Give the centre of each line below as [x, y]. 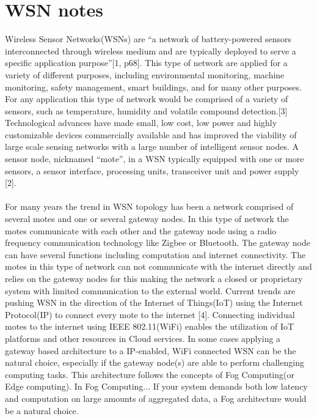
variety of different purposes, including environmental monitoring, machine [145, 74]
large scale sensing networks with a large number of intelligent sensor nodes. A [152, 146]
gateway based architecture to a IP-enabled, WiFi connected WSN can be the [151, 350]
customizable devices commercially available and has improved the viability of [151, 134]
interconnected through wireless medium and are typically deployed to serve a [151, 50]
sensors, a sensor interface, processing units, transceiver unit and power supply [152, 170]
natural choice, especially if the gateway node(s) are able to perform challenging [155, 362]
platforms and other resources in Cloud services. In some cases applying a [143, 338]
